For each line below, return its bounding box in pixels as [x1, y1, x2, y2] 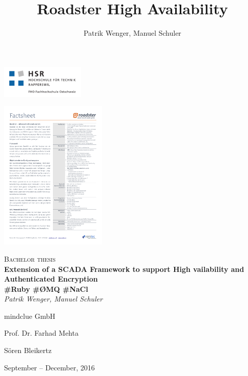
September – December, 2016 [4, 362, 95, 372]
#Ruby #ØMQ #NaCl [4, 283, 88, 294]
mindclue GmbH [4, 310, 56, 321]
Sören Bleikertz [4, 345, 52, 356]
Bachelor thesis [4, 253, 56, 264]
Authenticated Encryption [4, 273, 98, 284]
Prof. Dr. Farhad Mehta [4, 328, 79, 338]
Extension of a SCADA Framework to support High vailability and [4, 263, 244, 274]
